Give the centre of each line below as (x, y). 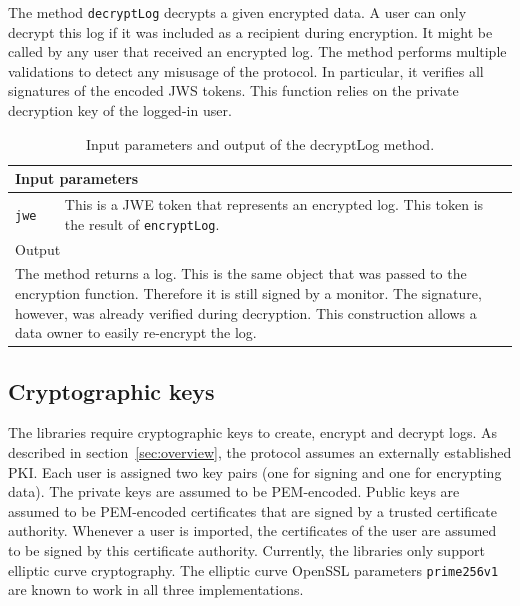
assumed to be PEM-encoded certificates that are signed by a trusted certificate (252, 510)
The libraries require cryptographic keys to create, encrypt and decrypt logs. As (253, 432)
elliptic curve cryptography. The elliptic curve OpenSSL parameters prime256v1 (253, 569)
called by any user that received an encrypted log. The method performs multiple (257, 51)
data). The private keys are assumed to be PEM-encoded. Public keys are (234, 491)
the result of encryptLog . (142, 223)
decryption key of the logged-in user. (120, 110)
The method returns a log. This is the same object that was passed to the (241, 273)
